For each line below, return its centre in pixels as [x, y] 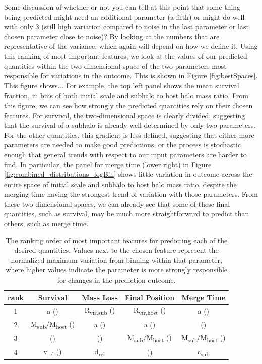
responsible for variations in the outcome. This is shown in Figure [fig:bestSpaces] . [131, 76]
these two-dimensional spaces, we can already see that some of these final [117, 203]
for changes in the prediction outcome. [116, 280]
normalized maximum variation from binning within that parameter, [116, 260]
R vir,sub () [100, 311]
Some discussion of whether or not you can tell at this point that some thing [122, 7]
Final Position [150, 297]
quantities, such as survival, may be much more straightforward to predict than [127, 213]
